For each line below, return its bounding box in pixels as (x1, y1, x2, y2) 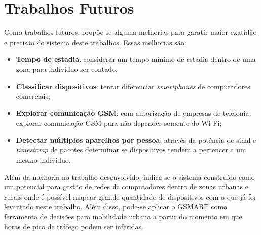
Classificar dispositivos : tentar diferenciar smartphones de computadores (16, 81, 250, 91)
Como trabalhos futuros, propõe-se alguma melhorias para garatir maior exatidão (4, 27, 257, 37)
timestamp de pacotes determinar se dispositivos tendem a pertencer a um (16, 144, 246, 155)
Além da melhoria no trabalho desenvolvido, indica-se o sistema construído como (4, 171, 255, 182)
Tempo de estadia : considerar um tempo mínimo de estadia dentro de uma (16, 54, 256, 64)
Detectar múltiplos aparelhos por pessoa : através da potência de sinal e (16, 134, 256, 145)
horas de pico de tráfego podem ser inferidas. (4, 221, 143, 231)
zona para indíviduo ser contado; (16, 63, 118, 74)
